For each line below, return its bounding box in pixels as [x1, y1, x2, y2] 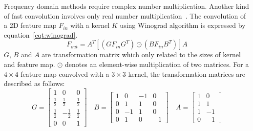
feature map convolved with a [21, 68, 109, 79]
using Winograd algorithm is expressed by [120, 20, 246, 30]
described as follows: [4, 78, 65, 88]
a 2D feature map [4, 20, 57, 30]
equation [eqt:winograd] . [4, 29, 78, 40]
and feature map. [4, 59, 55, 69]
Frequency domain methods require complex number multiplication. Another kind [4, 1, 249, 11]
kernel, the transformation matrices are [128, 68, 245, 79]
